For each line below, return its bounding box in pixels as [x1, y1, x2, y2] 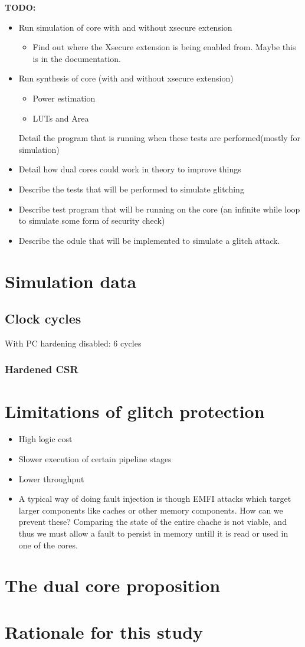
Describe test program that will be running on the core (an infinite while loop [18, 202, 300, 215]
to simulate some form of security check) [18, 214, 165, 227]
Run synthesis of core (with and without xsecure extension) [18, 72, 234, 84]
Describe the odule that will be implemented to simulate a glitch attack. [18, 234, 280, 246]
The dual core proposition [5, 573, 221, 597]
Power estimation [32, 92, 96, 104]
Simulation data [5, 269, 137, 293]
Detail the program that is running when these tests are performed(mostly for [18, 132, 301, 144]
